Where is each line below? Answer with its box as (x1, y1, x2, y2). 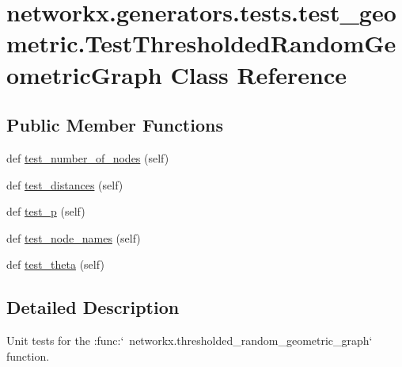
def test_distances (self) (6, 176, 123, 193)
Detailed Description (6, 295, 180, 319)
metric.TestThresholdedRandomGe (6, 27, 396, 59)
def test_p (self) (6, 203, 85, 220)
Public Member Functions (6, 113, 223, 137)
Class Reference (170, 58, 347, 90)
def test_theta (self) (6, 256, 104, 273)
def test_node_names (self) (6, 229, 141, 246)
